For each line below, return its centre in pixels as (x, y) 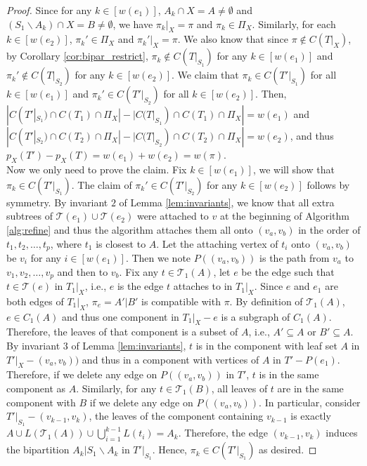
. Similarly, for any (116, 388)
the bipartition (38, 450)
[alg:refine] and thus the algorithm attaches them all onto (130, 229)
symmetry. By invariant (57, 202)
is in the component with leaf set (266, 346)
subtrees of (30, 216)
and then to (83, 271)
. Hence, (170, 450)
